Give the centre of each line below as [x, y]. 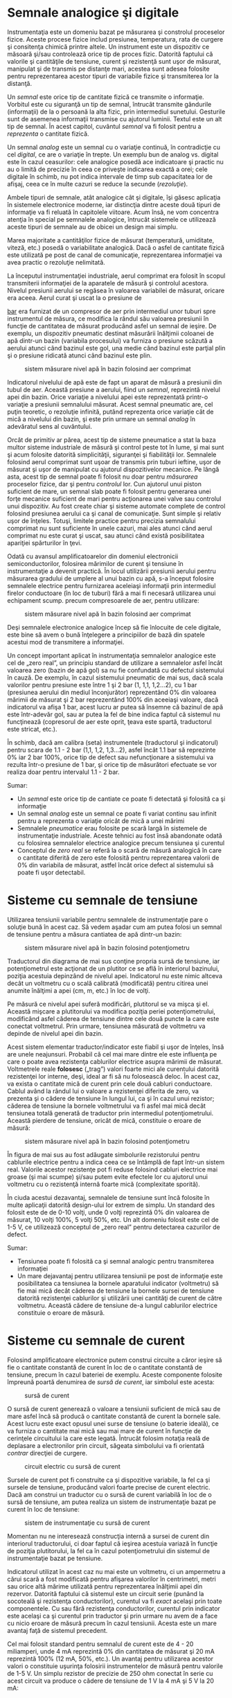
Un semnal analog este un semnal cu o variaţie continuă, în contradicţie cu [114, 147]
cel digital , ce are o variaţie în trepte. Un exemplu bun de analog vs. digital [113, 154]
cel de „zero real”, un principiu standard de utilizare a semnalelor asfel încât [115, 662]
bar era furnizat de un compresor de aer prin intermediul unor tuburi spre [111, 311]
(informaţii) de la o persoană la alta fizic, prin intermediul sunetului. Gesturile [116, 112]
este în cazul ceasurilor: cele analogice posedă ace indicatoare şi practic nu [115, 161]
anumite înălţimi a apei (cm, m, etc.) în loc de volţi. [79, 990]
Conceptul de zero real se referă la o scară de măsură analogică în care [119, 850]
